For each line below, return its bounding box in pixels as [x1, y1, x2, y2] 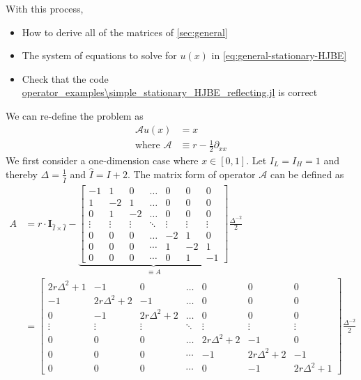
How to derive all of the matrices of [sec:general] [22, 24, 228, 39]
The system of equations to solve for [22, 48, 177, 63]
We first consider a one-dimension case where [6, 152, 199, 167]
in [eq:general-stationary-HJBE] [211, 48, 347, 63]
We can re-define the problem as [6, 108, 144, 122]
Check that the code [22, 71, 109, 86]
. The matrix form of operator [127, 166, 256, 181]
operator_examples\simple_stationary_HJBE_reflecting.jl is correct [22, 85, 318, 100]
